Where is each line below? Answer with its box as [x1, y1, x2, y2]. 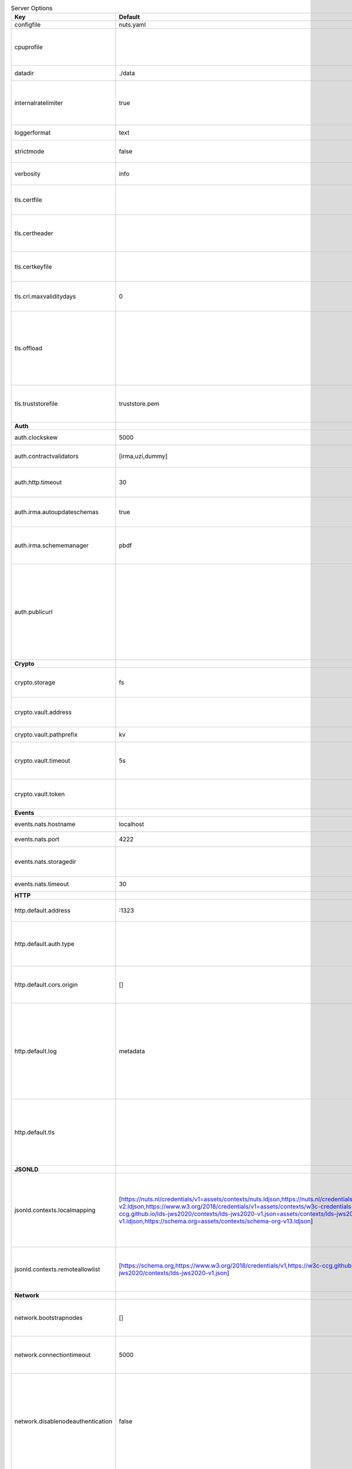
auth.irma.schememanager [14, 541, 89, 549]
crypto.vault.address [14, 708, 72, 716]
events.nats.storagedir [14, 858, 76, 866]
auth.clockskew [14, 434, 58, 442]
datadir [14, 69, 35, 78]
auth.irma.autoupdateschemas [14, 508, 99, 517]
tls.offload [14, 344, 43, 353]
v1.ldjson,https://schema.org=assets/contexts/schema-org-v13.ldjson [119, 1217, 311, 1225]
